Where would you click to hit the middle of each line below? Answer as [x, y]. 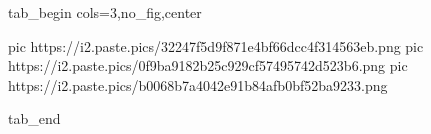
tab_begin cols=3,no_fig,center [105, 12]
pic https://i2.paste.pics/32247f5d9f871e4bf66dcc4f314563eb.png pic [216, 45]
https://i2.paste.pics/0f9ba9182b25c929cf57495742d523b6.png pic [208, 65]
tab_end [34, 118]
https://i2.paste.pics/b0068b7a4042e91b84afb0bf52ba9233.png [198, 84]
